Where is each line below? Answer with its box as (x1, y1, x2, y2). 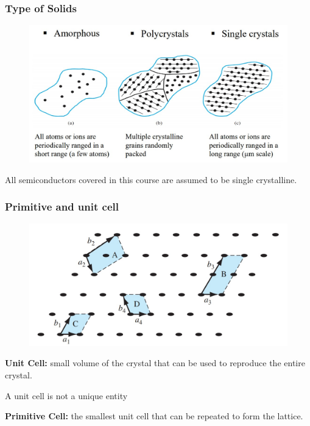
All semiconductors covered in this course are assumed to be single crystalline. (5, 173, 297, 186)
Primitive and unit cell (5, 199, 119, 214)
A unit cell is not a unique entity (5, 389, 128, 402)
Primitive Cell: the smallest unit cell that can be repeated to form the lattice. (5, 410, 303, 422)
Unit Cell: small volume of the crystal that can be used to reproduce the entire (5, 356, 305, 369)
